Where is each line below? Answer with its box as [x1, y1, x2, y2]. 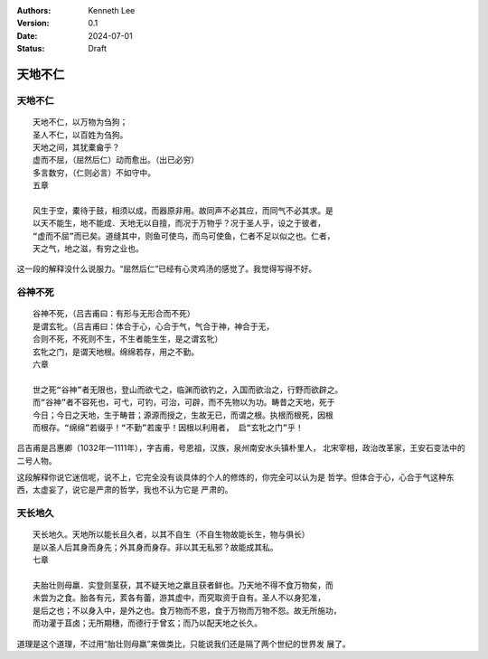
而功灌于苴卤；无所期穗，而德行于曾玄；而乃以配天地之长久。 [33, 618, 262, 628]
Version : [16, 18, 50, 29]
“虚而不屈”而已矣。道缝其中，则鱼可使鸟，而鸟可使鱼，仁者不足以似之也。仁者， [33, 231, 335, 241]
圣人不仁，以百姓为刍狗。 [33, 129, 128, 140]
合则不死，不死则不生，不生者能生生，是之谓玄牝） [33, 334, 223, 344]
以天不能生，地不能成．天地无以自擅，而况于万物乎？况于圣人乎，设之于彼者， [33, 218, 325, 229]
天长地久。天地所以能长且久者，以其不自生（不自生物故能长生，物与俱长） [33, 530, 310, 540]
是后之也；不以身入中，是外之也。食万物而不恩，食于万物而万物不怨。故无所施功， [33, 606, 342, 616]
